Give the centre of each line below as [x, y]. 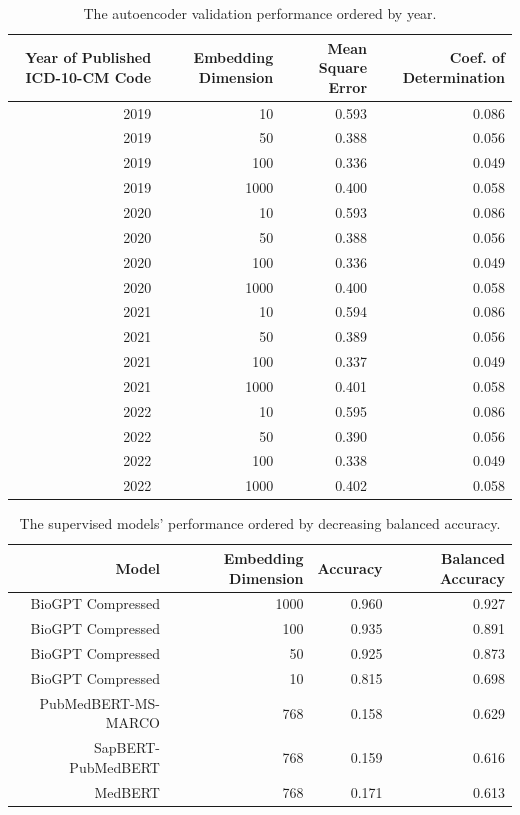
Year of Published [88, 57]
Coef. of [477, 57]
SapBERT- [127, 747]
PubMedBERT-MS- [99, 702]
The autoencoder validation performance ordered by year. [260, 13]
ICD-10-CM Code [88, 76]
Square [343, 67]
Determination [453, 76]
